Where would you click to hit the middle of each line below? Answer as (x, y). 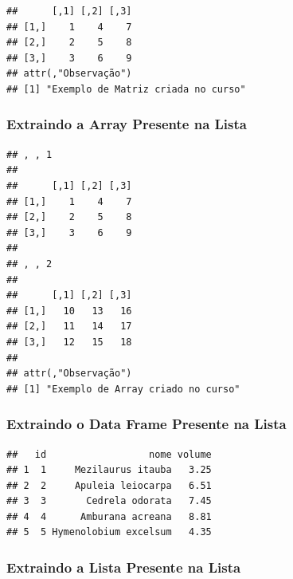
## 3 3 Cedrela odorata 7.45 (109, 501)
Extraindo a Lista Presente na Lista (124, 567)
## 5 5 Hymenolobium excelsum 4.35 (109, 532)
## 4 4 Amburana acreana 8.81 (109, 516)
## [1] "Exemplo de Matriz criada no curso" (126, 89)
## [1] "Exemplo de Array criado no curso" (123, 389)
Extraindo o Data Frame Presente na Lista (146, 424)
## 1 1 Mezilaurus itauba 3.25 (109, 470)
